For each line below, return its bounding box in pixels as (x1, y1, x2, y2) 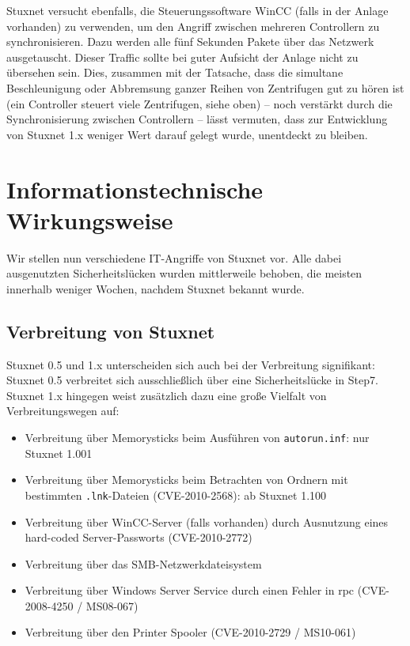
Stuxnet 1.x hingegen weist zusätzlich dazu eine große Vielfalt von (6, 387, 327, 403)
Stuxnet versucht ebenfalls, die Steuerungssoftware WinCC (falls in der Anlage (6, 2, 389, 18)
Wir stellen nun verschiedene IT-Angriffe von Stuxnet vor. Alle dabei (6, 249, 342, 266)
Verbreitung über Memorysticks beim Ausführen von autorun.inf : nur (25, 429, 370, 446)
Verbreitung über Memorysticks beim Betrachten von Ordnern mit (25, 471, 348, 488)
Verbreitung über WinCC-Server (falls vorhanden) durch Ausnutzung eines (25, 513, 389, 530)
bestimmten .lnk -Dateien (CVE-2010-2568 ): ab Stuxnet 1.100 (25, 486, 327, 503)
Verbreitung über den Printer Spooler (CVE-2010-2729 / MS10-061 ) (25, 624, 356, 640)
